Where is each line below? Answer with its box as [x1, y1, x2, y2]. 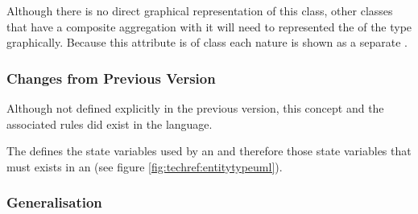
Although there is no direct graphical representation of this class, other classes [6, 2, 393, 19]
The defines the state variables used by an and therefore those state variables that [6, 142, 412, 159]
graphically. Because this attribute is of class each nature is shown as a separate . [6, 34, 408, 51]
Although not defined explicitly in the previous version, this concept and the [6, 100, 384, 116]
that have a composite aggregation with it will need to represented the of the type [6, 18, 412, 35]
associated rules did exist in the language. [6, 115, 213, 132]
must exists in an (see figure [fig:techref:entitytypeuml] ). [6, 158, 283, 175]
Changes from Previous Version [6, 68, 216, 88]
